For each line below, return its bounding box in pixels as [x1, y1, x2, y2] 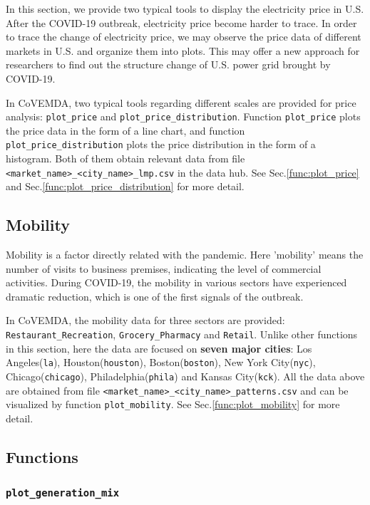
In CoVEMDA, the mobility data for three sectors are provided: [6, 313, 285, 328]
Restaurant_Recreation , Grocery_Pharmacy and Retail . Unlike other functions [6, 327, 358, 342]
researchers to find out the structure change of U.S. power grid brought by [6, 57, 331, 72]
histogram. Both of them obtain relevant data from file [6, 151, 245, 166]
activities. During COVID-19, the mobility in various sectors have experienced [6, 275, 347, 290]
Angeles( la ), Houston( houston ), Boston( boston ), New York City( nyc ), [6, 355, 316, 370]
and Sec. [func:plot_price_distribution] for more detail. [6, 179, 245, 194]
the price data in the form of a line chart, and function [6, 123, 245, 137]
